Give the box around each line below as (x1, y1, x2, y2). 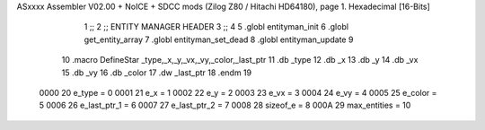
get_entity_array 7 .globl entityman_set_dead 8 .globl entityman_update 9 (84, 34, 354, 45)
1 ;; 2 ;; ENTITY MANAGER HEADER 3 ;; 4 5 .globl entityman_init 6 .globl (84, 22, 349, 32)
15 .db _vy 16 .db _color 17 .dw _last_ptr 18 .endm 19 (61, 67, 251, 78)
